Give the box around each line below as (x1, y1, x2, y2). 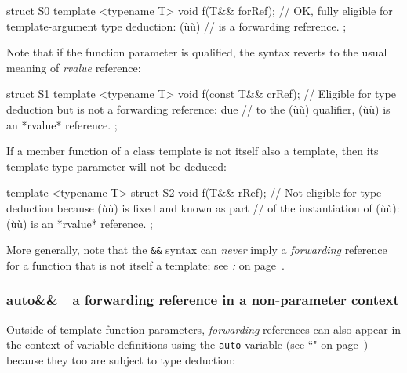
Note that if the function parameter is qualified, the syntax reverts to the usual (6, 44, 387, 60)
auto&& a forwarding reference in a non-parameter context (6, 290, 399, 310)
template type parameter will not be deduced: (6, 158, 227, 174)
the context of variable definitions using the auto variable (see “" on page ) (6, 336, 369, 353)
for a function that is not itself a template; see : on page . (6, 256, 285, 273)
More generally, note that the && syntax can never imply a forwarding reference (6, 241, 387, 258)
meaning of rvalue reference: (6, 59, 141, 75)
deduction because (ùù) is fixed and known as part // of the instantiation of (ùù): (6, 199, 400, 215)
